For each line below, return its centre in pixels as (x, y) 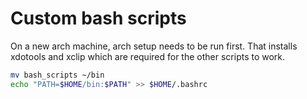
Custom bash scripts (98, 18)
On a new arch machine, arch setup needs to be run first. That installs (154, 46)
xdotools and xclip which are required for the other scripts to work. (148, 56)
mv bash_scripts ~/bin (57, 75)
